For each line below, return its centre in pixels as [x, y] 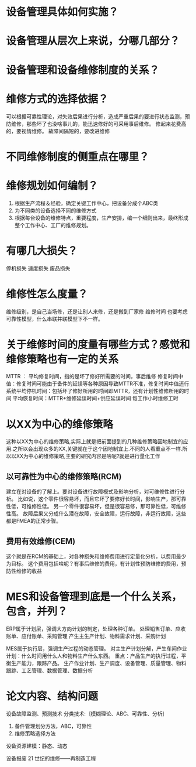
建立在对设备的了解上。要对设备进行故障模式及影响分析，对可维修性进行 [93, 492]
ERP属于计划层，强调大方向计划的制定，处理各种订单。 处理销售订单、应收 [96, 629]
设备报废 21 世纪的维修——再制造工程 [51, 758]
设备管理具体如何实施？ [62, 12]
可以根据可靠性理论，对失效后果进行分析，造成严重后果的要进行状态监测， [95, 116]
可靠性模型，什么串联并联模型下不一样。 [55, 319]
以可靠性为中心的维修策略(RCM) [64, 476]
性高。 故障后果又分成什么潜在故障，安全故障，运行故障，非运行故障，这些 [96, 513]
